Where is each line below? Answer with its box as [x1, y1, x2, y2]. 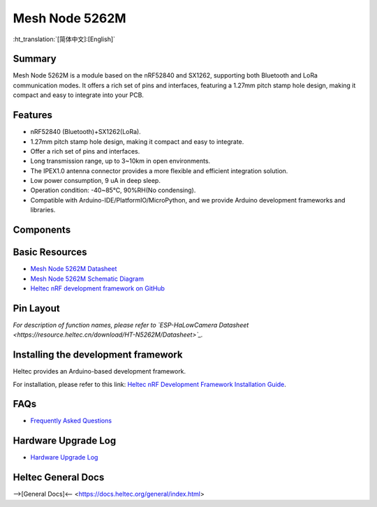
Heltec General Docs [13, 471, 105, 483]
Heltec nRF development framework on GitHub [30, 284, 165, 293]
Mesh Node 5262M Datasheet [30, 265, 117, 273]
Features [13, 109, 52, 122]
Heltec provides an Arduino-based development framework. [13, 367, 186, 376]
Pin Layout [13, 302, 60, 314]
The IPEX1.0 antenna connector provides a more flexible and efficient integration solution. [30, 166, 288, 175]
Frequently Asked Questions [30, 416, 112, 425]
